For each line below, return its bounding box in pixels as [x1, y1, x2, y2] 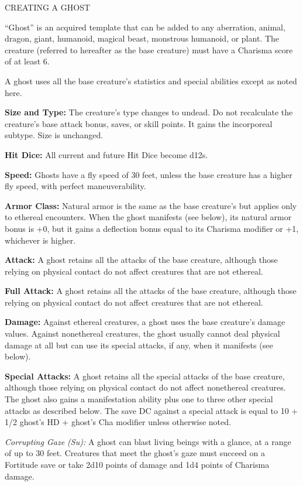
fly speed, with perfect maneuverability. [5, 180, 146, 192]
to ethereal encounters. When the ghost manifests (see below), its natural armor [5, 211, 292, 223]
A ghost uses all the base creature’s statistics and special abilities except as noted [5, 74, 297, 87]
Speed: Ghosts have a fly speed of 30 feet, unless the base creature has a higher [5, 168, 292, 180]
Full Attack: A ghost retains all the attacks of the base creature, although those [5, 285, 297, 297]
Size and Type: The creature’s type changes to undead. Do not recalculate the [5, 106, 293, 118]
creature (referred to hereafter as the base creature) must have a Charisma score [5, 43, 293, 56]
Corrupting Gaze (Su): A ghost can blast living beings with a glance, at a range [5, 435, 291, 447]
